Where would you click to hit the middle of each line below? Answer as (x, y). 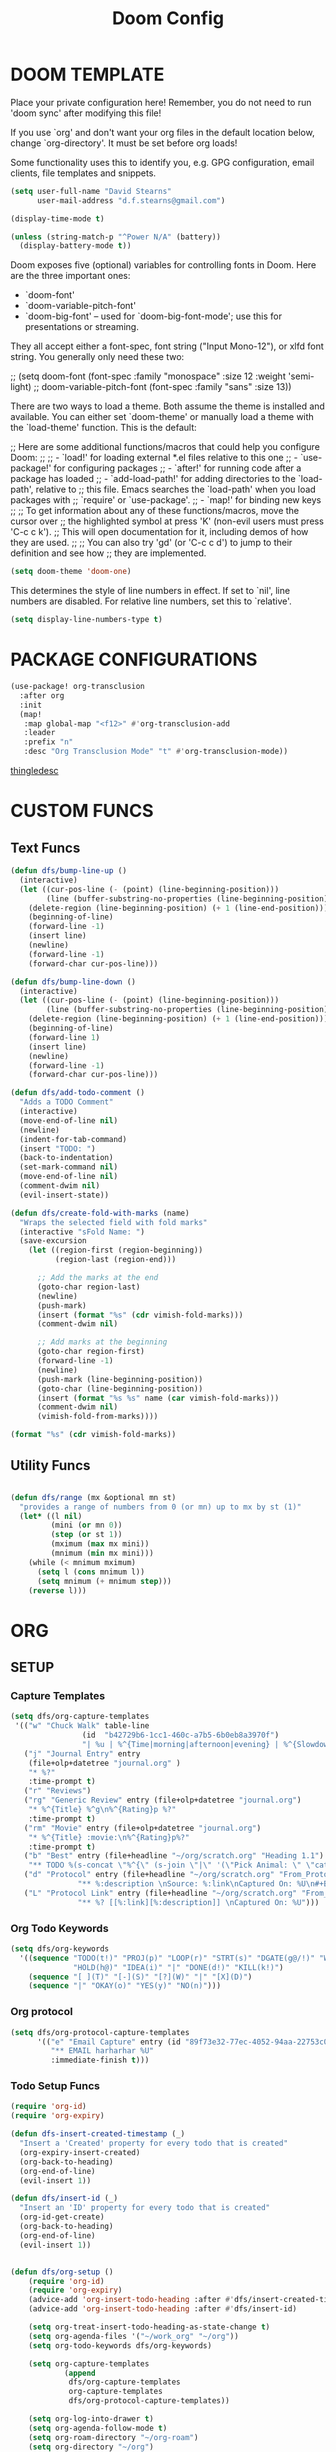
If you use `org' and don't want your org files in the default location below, (162, 132)
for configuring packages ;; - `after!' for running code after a (177, 468)
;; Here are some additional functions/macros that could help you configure (165, 447)
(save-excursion (53, 1241)
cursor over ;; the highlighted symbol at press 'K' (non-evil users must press (167, 521)
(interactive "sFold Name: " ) (82, 1232)
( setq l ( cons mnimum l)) (90, 1572)
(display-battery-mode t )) (75, 246)
